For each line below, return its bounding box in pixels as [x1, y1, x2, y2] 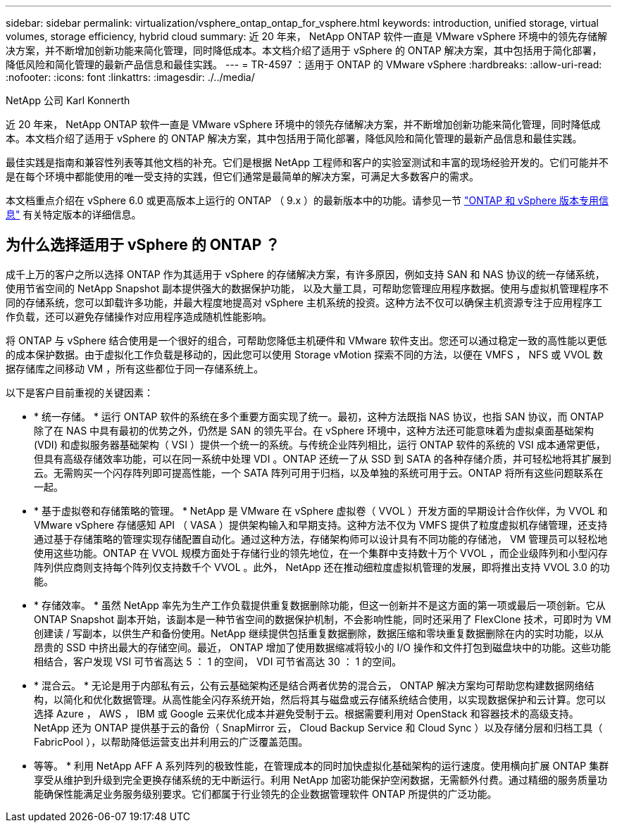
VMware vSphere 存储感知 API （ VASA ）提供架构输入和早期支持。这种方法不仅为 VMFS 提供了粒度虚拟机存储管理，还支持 [34, 518, 608, 531]
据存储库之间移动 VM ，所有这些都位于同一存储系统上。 [6, 362, 264, 375]
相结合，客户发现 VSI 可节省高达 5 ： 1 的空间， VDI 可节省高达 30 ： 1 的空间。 [34, 655, 402, 667]
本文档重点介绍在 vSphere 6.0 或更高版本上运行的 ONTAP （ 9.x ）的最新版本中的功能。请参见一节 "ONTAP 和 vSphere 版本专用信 [6, 194, 609, 206]
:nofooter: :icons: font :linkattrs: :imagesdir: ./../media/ [6, 71, 255, 83]
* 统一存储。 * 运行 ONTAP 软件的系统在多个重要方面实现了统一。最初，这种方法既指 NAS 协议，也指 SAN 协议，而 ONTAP [34, 410, 604, 422]
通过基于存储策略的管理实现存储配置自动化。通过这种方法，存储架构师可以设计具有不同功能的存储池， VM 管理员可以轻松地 [34, 532, 608, 545]
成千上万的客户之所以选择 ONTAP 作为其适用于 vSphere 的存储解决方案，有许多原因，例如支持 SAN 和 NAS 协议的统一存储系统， [6, 268, 605, 280]
